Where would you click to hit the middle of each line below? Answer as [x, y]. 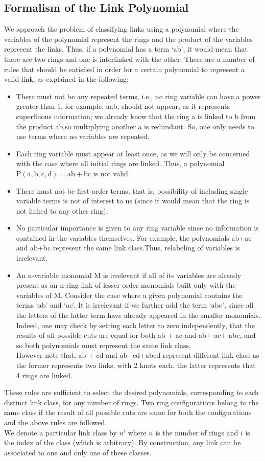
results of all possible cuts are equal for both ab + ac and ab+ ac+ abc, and [136, 335]
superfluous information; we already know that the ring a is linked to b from [136, 116]
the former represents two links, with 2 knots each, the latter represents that [136, 365]
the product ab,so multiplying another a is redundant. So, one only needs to [135, 126]
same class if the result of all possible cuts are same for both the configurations [128, 412]
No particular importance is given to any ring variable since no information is [137, 228]
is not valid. [112, 173]
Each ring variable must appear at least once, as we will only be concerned [133, 153]
